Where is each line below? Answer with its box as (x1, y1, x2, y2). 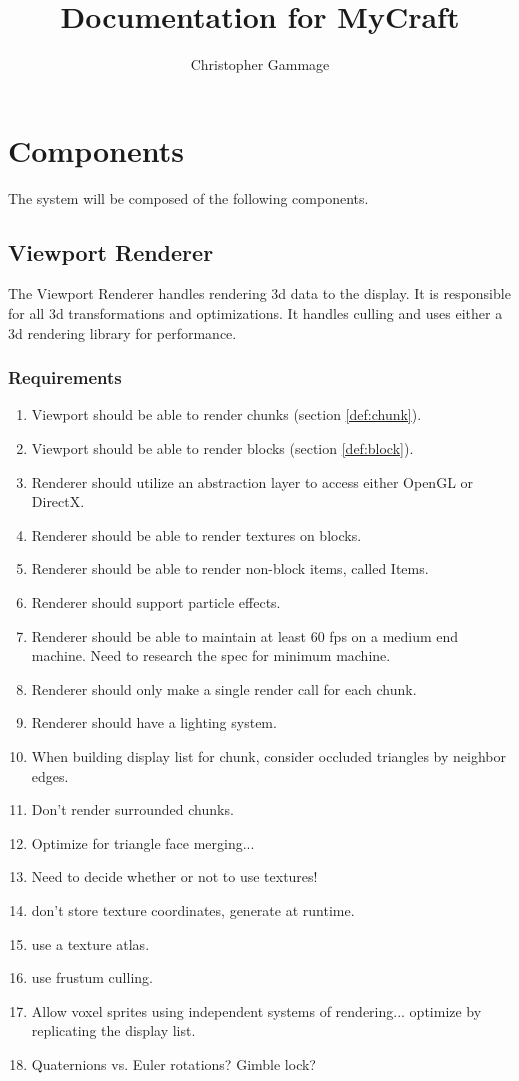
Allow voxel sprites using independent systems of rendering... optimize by (31, 1000, 482, 1021)
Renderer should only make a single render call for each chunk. (31, 678, 417, 699)
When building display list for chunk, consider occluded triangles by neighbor (31, 745, 507, 766)
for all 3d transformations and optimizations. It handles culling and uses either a (8, 303, 503, 324)
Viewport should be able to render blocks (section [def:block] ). (31, 438, 414, 459)
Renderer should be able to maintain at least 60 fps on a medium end (31, 625, 459, 646)
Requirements (8, 365, 122, 390)
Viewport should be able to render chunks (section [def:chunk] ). (31, 404, 422, 425)
